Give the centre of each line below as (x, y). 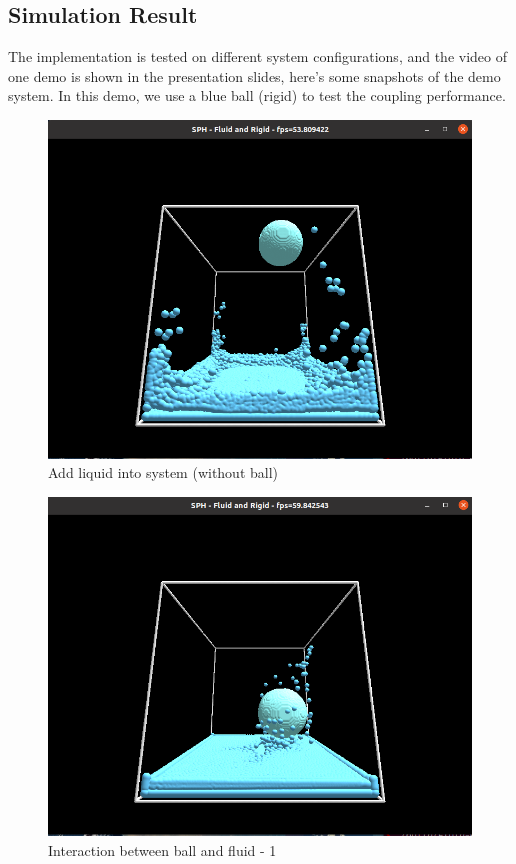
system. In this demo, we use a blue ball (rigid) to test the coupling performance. (257, 95)
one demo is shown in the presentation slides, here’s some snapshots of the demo (254, 75)
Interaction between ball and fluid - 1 (162, 850)
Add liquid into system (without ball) (163, 472)
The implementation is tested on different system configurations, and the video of (257, 56)
